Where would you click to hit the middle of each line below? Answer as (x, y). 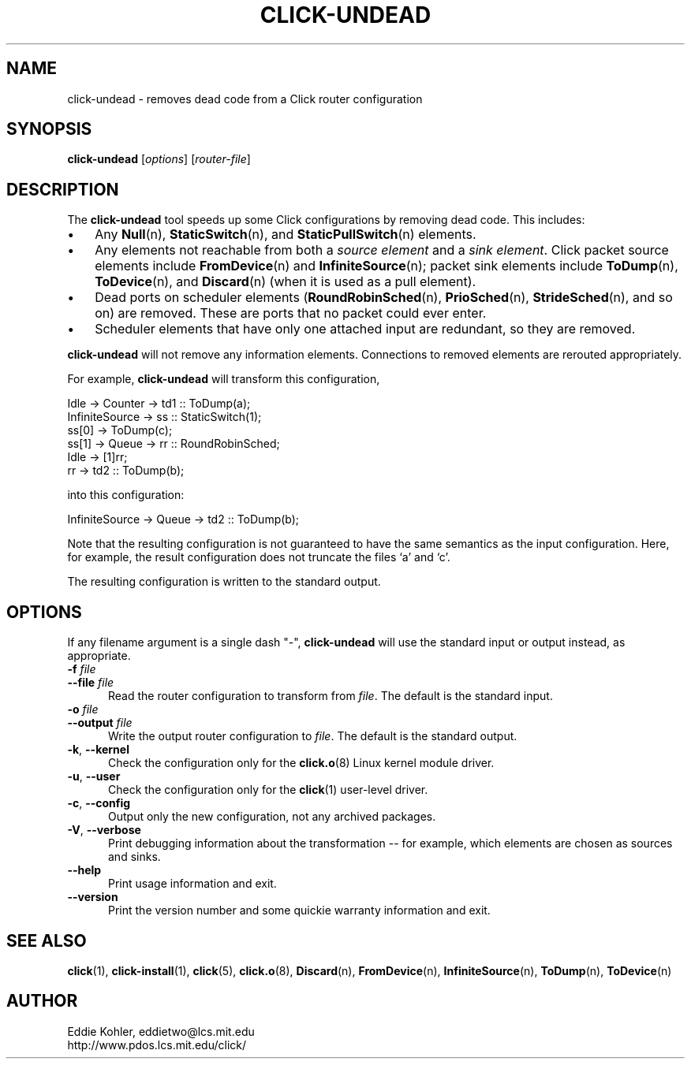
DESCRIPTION (63, 189)
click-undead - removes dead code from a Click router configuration (245, 99)
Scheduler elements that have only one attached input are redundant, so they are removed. (365, 329)
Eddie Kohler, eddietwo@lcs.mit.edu (161, 1031)
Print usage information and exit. (192, 884)
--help (84, 870)
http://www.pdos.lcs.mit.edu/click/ (157, 1045)
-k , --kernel (98, 750)
